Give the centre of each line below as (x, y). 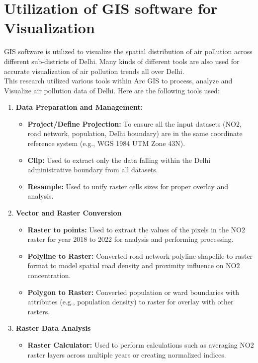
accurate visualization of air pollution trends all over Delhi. (94, 71)
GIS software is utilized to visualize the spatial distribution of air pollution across (128, 51)
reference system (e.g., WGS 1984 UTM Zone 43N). (106, 143)
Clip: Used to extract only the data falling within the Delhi (119, 160)
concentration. (49, 275)
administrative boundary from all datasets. (93, 170)
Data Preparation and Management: (79, 107)
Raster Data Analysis (53, 328)
